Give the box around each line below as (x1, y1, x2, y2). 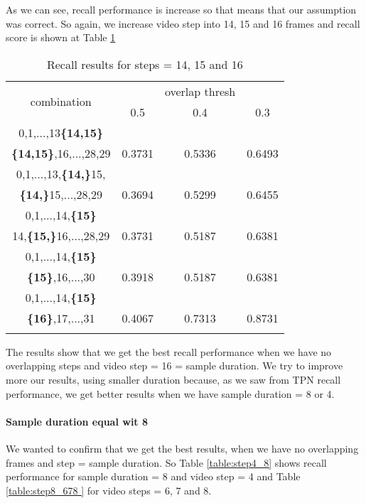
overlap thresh (164, 82, 236, 99)
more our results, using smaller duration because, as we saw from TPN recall (6, 372, 341, 386)
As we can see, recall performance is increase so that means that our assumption (6, 2, 357, 16)
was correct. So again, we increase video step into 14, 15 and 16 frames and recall (6, 16, 360, 31)
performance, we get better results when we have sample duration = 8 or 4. (6, 386, 335, 401)
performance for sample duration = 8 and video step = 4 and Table (6, 469, 301, 484)
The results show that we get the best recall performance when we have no (6, 344, 332, 359)
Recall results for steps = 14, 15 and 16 (46, 55, 243, 72)
